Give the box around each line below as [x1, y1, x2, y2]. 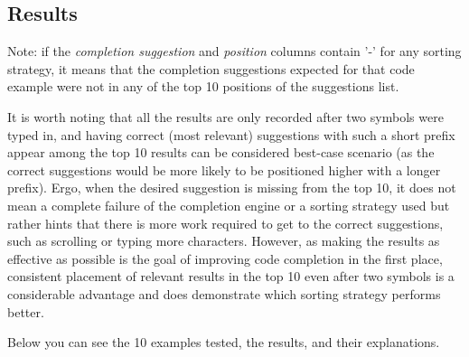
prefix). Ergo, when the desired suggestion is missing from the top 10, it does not [7, 178, 456, 197]
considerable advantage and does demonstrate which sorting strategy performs [7, 284, 441, 303]
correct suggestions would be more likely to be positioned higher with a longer [7, 160, 441, 179]
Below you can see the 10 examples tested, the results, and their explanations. [7, 333, 440, 352]
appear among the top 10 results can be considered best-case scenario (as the [7, 143, 435, 162]
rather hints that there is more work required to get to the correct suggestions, [7, 213, 444, 232]
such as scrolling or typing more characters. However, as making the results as [7, 231, 440, 250]
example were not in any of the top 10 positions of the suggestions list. [7, 77, 399, 96]
